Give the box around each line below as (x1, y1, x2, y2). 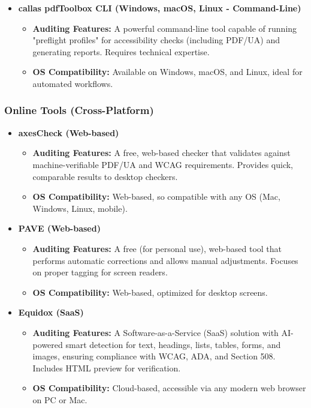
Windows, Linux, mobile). (32, 202, 128, 214)
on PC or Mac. (32, 393, 87, 406)
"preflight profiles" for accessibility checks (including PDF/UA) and (32, 34, 280, 46)
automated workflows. (32, 77, 113, 89)
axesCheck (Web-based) (18, 126, 119, 139)
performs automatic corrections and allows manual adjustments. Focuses (32, 254, 298, 266)
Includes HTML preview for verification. (32, 361, 181, 374)
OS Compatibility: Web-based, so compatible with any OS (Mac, (32, 190, 280, 203)
